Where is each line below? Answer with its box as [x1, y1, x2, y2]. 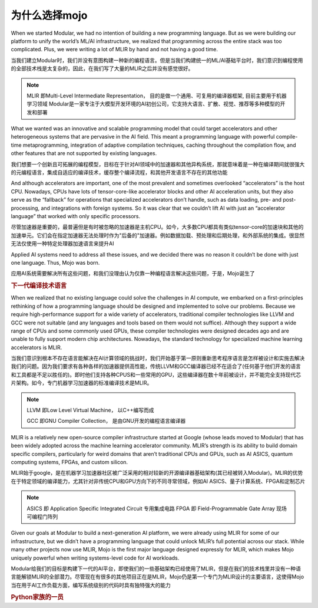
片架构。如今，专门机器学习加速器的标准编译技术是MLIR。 [11, 379, 153, 386]
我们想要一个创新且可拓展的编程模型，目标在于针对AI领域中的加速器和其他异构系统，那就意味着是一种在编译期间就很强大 [11, 160, 305, 167]
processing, [11, 204, 40, 212]
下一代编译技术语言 [11, 282, 67, 290]
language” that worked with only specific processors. [11, 212, 141, 219]
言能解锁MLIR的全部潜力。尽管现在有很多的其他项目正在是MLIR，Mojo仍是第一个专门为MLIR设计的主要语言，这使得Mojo [11, 573, 304, 580]
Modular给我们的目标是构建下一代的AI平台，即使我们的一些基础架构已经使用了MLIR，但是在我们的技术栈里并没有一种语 [11, 565, 302, 572]
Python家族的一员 [11, 593, 64, 602]
